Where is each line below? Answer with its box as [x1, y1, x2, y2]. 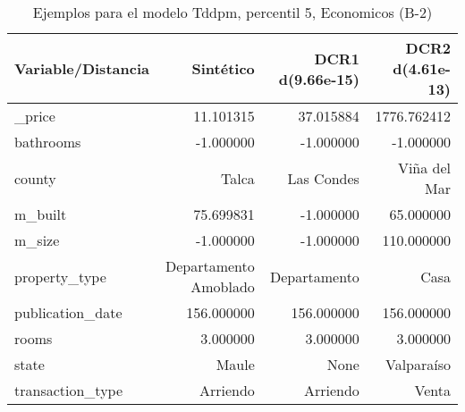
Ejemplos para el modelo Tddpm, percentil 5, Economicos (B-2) [32, 2, 433, 22]
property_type [14, 265, 106, 287]
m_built [14, 204, 67, 224]
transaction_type [14, 380, 123, 400]
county [14, 167, 56, 189]
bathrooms [14, 131, 81, 152]
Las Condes [287, 167, 359, 189]
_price [14, 105, 55, 126]
